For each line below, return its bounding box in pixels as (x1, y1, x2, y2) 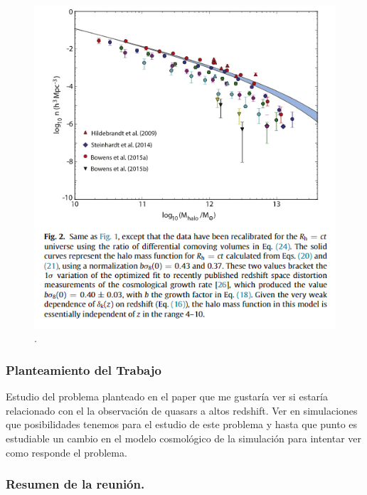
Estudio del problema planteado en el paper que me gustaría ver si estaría (6, 389, 328, 404)
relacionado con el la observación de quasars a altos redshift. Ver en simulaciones (6, 403, 358, 417)
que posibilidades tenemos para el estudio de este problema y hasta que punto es (6, 417, 358, 432)
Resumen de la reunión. (6, 475, 145, 493)
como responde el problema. (6, 445, 127, 459)
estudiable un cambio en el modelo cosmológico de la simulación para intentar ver (6, 430, 362, 445)
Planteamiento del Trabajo (6, 361, 161, 378)
